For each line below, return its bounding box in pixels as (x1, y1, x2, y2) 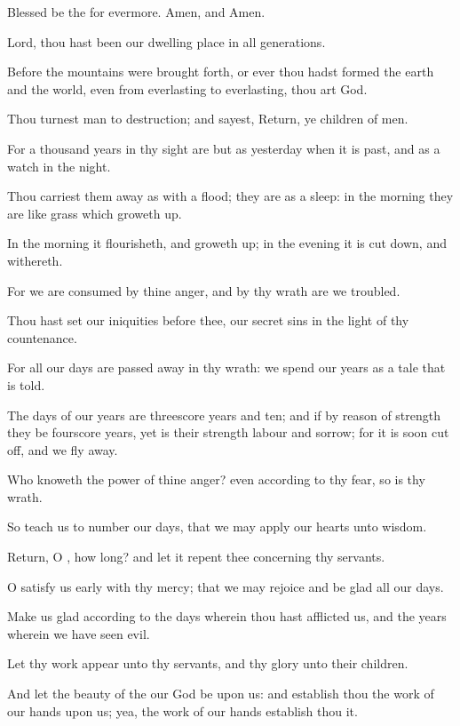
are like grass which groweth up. (7, 203, 182, 222)
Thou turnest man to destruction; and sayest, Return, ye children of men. (7, 109, 408, 128)
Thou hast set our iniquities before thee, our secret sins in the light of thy (7, 311, 409, 330)
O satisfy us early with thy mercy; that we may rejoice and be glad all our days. (7, 577, 444, 595)
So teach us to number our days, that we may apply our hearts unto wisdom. (7, 517, 427, 536)
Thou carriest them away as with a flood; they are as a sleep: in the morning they (7, 187, 454, 205)
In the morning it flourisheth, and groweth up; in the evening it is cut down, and (7, 234, 447, 252)
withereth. (7, 251, 63, 269)
